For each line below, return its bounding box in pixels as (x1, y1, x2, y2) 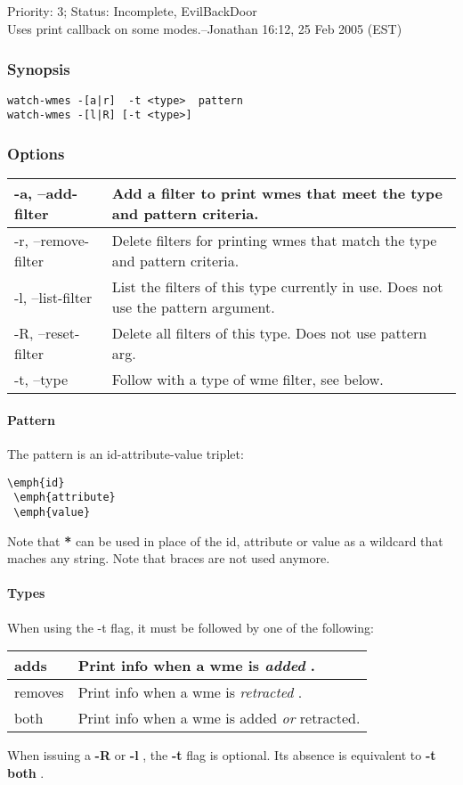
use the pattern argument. (111, 297, 275, 318)
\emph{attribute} (13, 491, 116, 504)
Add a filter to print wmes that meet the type (111, 183, 443, 204)
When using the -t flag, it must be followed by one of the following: (7, 617, 374, 636)
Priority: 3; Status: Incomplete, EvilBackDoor (7, 2, 257, 20)
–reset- (37, 323, 80, 344)
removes (14, 682, 64, 703)
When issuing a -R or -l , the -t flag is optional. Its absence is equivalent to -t (7, 746, 436, 765)
